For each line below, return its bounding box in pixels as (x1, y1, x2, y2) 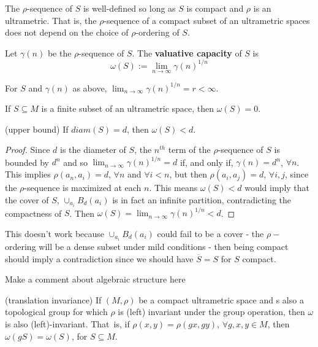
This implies (5, 168, 51, 181)
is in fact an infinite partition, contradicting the (112, 193, 292, 206)
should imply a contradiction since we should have (5, 252, 194, 265)
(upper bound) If (5, 122, 69, 135)
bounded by (5, 155, 49, 168)
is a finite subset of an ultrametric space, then (41, 102, 214, 115)
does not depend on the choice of (5, 26, 129, 39)
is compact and (186, 2, 244, 14)
